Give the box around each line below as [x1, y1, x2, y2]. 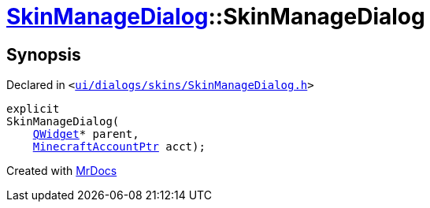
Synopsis [6, 44, 81, 65]
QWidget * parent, [32, 128, 139, 141]
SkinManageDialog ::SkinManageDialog [6, 3, 425, 30]
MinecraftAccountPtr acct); [32, 140, 206, 154]
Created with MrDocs [6, 164, 117, 178]
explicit [6, 102, 60, 116]
